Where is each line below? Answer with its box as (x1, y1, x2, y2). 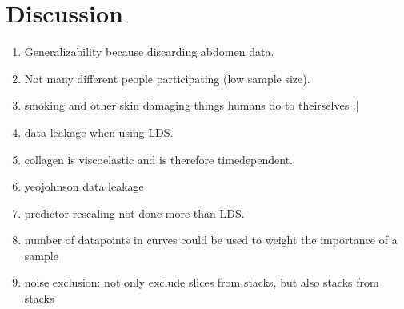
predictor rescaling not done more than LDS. (24, 204, 245, 221)
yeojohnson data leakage (24, 178, 144, 195)
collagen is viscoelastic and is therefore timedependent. (24, 150, 293, 167)
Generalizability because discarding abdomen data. (24, 43, 274, 60)
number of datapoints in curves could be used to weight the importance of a (24, 231, 398, 248)
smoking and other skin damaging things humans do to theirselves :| (24, 97, 359, 114)
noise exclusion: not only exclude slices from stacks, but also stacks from (24, 274, 379, 291)
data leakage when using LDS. (24, 123, 174, 140)
